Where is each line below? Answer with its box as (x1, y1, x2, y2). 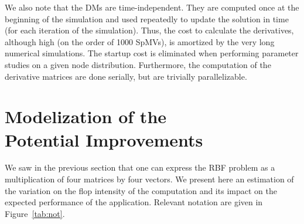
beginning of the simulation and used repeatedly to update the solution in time (5, 12, 289, 25)
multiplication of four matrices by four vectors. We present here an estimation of (5, 173, 294, 185)
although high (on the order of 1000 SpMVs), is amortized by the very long (5, 35, 275, 47)
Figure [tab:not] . (5, 207, 65, 219)
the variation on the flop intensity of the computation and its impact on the (5, 184, 277, 196)
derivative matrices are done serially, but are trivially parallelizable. (5, 70, 247, 82)
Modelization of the (5, 104, 167, 128)
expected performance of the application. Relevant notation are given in (5, 196, 263, 208)
